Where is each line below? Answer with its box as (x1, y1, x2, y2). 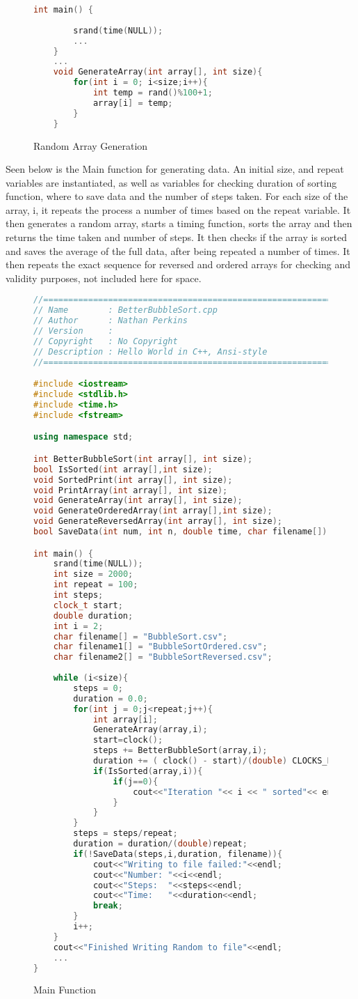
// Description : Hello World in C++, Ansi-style (33, 346, 268, 357)
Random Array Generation (33, 138, 148, 153)
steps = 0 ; (73, 683, 123, 693)
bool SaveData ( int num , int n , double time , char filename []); (33, 527, 332, 537)
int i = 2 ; (53, 621, 104, 631)
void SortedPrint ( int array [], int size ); (33, 474, 233, 485)
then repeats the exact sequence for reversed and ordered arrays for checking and (6, 257, 351, 272)
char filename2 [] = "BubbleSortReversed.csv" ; (53, 652, 272, 663)
